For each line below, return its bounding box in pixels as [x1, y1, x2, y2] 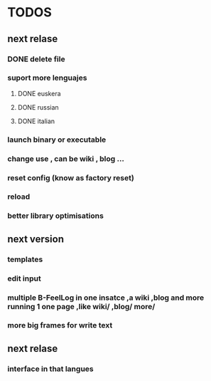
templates [7, 254, 43, 264]
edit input [7, 273, 41, 283]
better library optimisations [7, 211, 104, 221]
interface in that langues [7, 364, 94, 374]
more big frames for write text [7, 320, 113, 330]
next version [7, 233, 64, 245]
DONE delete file [7, 54, 65, 64]
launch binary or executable [7, 135, 107, 145]
